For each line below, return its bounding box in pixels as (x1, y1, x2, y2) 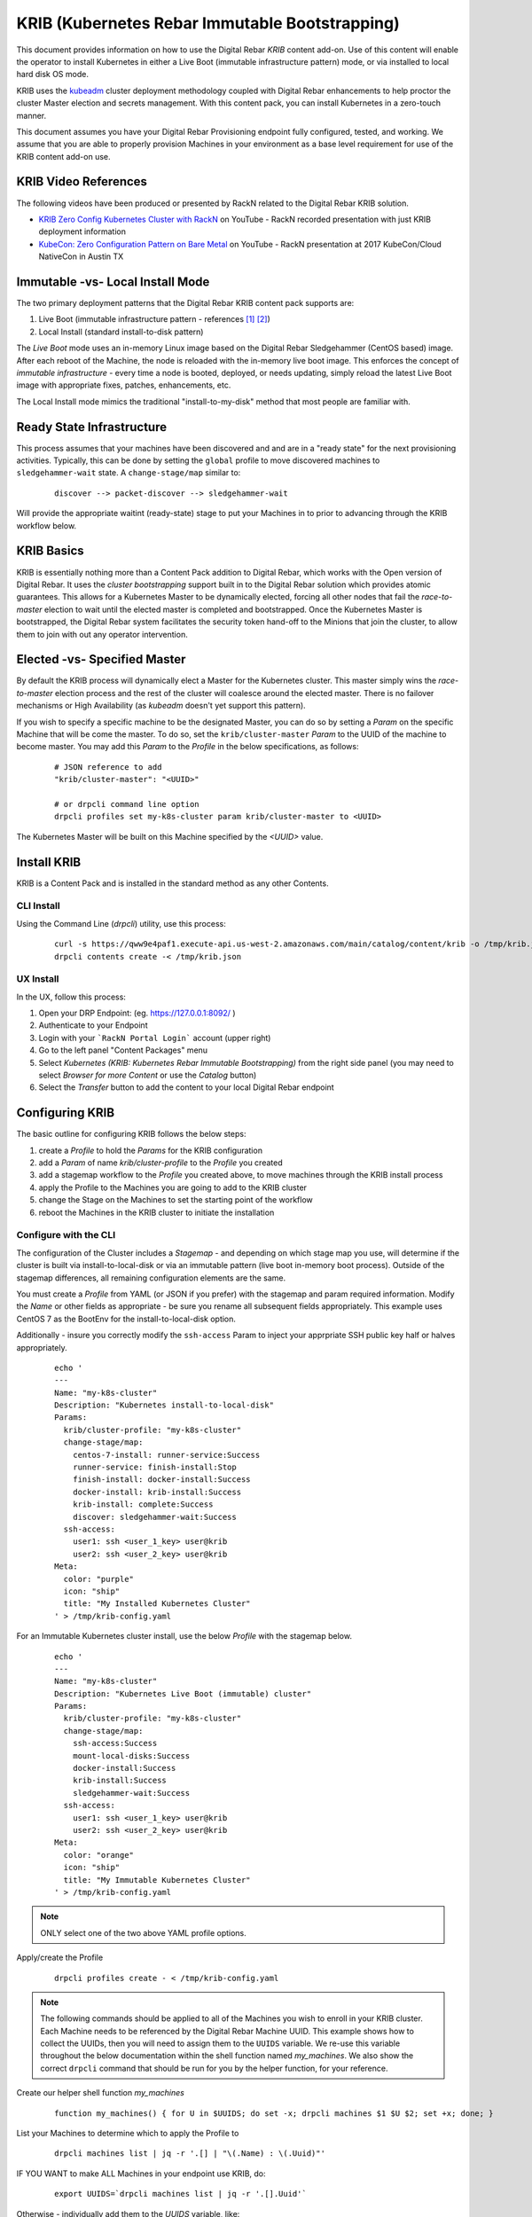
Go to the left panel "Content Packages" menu (38, 1045, 208, 1055)
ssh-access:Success (72, 1738, 158, 1749)
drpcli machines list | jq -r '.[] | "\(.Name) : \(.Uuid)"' (54, 2149, 325, 2158)
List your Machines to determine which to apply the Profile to (16, 2128, 239, 2139)
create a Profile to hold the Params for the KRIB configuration (38, 1145, 263, 1156)
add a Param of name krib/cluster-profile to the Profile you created (38, 1157, 283, 1168)
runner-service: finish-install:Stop (72, 1462, 237, 1472)
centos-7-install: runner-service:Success (72, 1450, 261, 1460)
